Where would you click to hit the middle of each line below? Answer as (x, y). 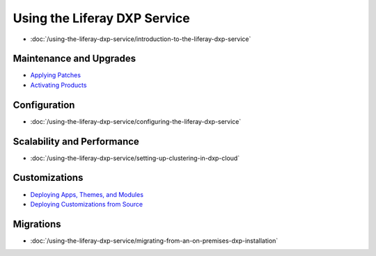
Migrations (37, 224)
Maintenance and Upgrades (75, 59)
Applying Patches (56, 75)
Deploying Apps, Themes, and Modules (87, 194)
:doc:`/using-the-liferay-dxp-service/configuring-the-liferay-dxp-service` (136, 121)
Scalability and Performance (76, 142)
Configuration (44, 105)
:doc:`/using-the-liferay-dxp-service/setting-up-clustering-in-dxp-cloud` (135, 158)
